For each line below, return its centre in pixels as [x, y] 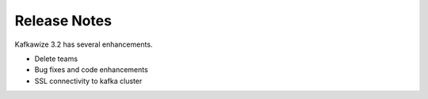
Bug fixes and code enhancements [91, 70]
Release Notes [63, 21]
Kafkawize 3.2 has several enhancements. [84, 44]
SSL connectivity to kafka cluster [88, 81]
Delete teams [56, 59]
